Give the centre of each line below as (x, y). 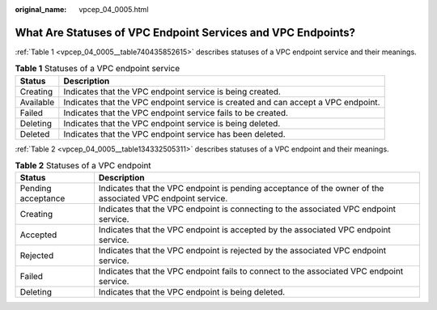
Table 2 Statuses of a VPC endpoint (83, 166)
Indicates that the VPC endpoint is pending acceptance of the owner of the (241, 189)
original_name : (41, 9)
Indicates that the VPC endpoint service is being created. (172, 91)
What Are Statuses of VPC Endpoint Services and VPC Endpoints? (185, 32)
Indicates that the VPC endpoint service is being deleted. (172, 123)
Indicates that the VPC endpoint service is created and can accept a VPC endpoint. (222, 102)
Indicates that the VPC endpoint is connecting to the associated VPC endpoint (247, 209)
